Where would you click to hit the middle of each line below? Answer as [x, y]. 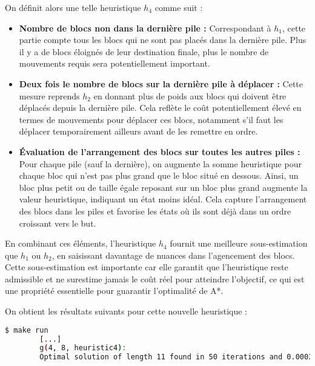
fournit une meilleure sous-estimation [239, 243]
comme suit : [179, 7]
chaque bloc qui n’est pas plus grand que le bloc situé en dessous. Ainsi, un [159, 175]
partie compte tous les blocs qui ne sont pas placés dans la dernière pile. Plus [163, 40]
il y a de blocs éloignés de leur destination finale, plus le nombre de [144, 51]
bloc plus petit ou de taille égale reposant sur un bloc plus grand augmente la [163, 187]
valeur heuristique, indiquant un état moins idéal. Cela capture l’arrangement [163, 199]
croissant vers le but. [58, 223]
